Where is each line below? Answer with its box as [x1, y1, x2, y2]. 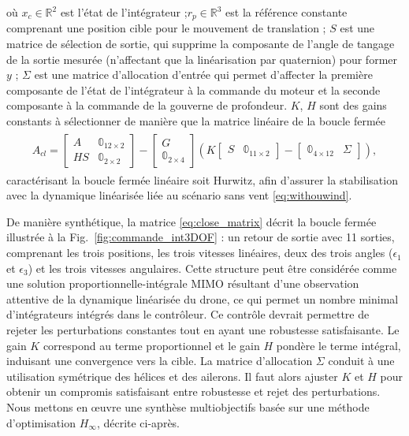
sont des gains [319, 97, 387, 114]
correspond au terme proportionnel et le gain [43, 337, 260, 353]
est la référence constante [225, 4, 348, 20]
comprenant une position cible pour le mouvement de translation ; [6, 20, 326, 36]
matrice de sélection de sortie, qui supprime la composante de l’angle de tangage [6, 35, 395, 52]
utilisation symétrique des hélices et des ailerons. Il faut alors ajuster [6, 367, 338, 384]
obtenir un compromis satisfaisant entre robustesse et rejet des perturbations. [6, 383, 381, 400]
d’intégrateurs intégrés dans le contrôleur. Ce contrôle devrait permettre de [6, 306, 370, 322]
